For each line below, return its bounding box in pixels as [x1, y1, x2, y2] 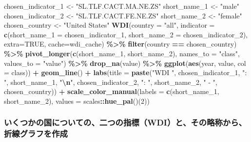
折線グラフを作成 [4, 127, 68, 140]
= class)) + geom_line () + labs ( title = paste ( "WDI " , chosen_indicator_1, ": [4, 67, 247, 78]
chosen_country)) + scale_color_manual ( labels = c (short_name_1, [4, 86, 219, 96]
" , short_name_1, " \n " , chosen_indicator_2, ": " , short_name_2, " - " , [4, 77, 217, 87]
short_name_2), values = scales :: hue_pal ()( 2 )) [4, 95, 150, 106]
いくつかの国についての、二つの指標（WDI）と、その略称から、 [4, 116, 247, 128]
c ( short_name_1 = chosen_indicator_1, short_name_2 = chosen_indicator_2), [4, 29, 248, 39]
